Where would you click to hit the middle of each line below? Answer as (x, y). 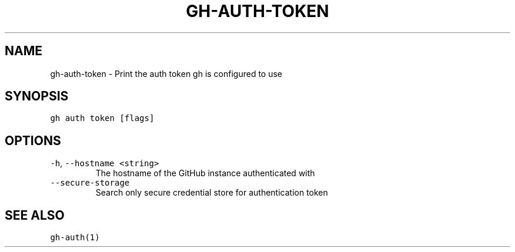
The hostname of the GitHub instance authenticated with (205, 173)
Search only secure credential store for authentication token (212, 193)
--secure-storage (90, 183)
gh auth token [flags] (102, 118)
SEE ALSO (35, 215)
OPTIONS (33, 140)
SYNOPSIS (37, 96)
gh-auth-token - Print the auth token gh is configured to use (166, 73)
